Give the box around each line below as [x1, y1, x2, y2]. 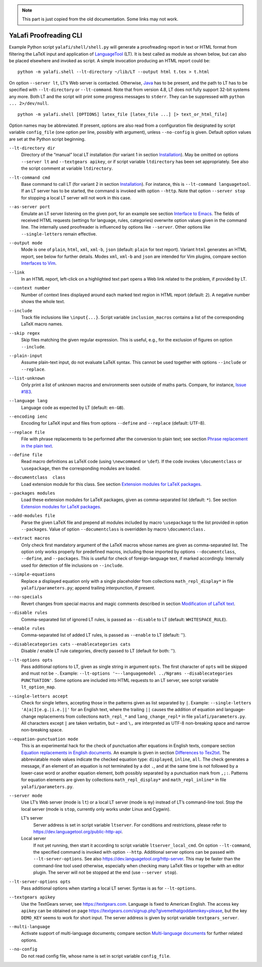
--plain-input [9, 353, 43, 358]
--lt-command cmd [9, 175, 50, 180]
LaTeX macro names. [21, 321, 63, 327]
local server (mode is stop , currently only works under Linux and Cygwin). [21, 806, 171, 812]
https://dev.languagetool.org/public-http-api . [33, 828, 123, 834]
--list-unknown [9, 376, 46, 381]
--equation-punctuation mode [9, 736, 79, 742]
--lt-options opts [9, 657, 53, 663]
